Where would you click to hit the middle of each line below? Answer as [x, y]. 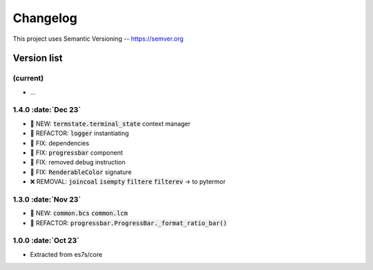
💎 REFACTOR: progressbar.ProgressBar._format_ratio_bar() [128, 223]
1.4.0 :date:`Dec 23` [47, 110]
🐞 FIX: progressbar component [77, 153]
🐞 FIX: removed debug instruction [78, 162]
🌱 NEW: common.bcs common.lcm [79, 213]
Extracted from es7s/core [66, 254]
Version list [38, 58]
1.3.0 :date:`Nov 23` [47, 199]
